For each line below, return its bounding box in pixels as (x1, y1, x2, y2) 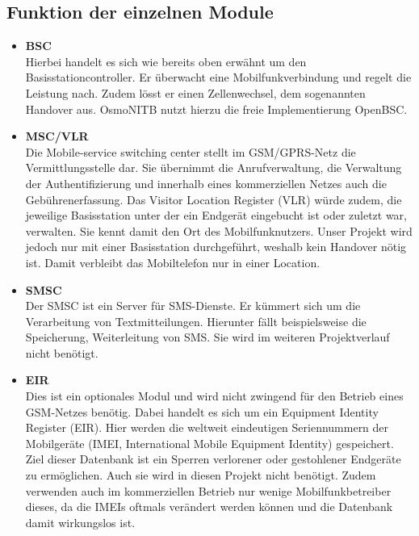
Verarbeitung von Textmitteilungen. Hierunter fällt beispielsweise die (25, 312, 367, 329)
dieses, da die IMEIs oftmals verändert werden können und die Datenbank (25, 498, 393, 515)
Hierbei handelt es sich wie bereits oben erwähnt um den (25, 52, 307, 69)
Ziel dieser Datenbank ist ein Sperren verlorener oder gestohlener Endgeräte (25, 450, 401, 467)
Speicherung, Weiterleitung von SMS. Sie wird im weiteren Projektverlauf (25, 329, 390, 345)
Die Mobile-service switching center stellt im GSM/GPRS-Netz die (25, 143, 356, 160)
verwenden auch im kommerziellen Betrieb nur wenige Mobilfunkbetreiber (25, 482, 392, 499)
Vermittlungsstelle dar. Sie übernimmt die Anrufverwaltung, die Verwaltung (25, 159, 402, 176)
